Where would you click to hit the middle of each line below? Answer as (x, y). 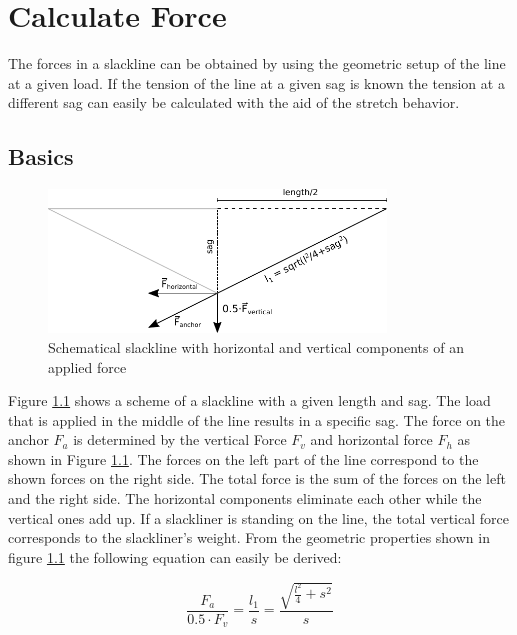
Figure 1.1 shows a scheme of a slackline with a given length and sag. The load (249, 400)
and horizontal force (371, 439)
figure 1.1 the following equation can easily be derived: (175, 556)
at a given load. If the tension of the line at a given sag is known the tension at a (256, 82)
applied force (87, 366)
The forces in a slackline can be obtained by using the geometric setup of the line (257, 63)
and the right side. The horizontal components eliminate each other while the (245, 498)
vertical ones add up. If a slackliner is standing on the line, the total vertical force (258, 517)
